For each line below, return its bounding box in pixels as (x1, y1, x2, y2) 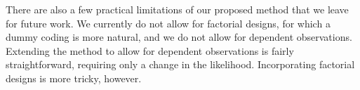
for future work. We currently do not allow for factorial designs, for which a (6, 15, 331, 30)
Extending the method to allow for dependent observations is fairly (6, 43, 294, 58)
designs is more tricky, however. (6, 70, 142, 85)
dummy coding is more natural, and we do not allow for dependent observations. (6, 30, 352, 44)
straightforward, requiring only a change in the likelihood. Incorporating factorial (6, 57, 355, 72)
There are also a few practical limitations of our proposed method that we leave (6, 2, 349, 16)
